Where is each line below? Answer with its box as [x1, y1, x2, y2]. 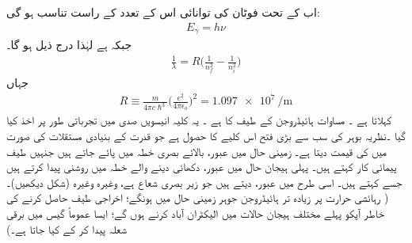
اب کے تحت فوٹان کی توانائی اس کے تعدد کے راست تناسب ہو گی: [6, 4, 320, 20]
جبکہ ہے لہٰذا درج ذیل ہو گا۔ [6, 36, 132, 53]
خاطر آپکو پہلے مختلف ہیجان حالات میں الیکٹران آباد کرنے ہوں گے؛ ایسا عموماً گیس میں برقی [6, 205, 385, 222]
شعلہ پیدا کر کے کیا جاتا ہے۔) [6, 220, 127, 237]
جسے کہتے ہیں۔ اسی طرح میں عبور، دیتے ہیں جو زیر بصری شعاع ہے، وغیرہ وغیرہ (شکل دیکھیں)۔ [6, 173, 402, 190]
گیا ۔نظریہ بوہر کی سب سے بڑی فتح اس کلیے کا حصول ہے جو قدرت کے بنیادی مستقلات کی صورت [6, 127, 406, 144]
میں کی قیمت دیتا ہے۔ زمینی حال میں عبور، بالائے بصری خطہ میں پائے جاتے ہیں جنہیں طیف [6, 142, 387, 159]
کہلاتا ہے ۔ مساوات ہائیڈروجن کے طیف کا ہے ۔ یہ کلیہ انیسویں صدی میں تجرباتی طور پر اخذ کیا [6, 112, 391, 128]
